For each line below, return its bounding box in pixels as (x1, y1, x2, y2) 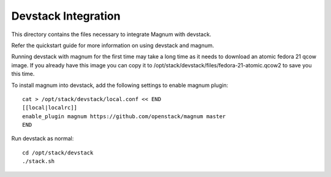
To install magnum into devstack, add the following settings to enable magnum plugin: (11, 81, 229, 89)
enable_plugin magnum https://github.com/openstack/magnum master (22, 113, 226, 119)
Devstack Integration (11, 9, 121, 23)
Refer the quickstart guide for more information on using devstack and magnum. (11, 42, 215, 49)
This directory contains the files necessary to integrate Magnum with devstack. (11, 31, 211, 38)
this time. (11, 70, 35, 78)
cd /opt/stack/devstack (22, 149, 94, 156)
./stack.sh (22, 158, 55, 165)
